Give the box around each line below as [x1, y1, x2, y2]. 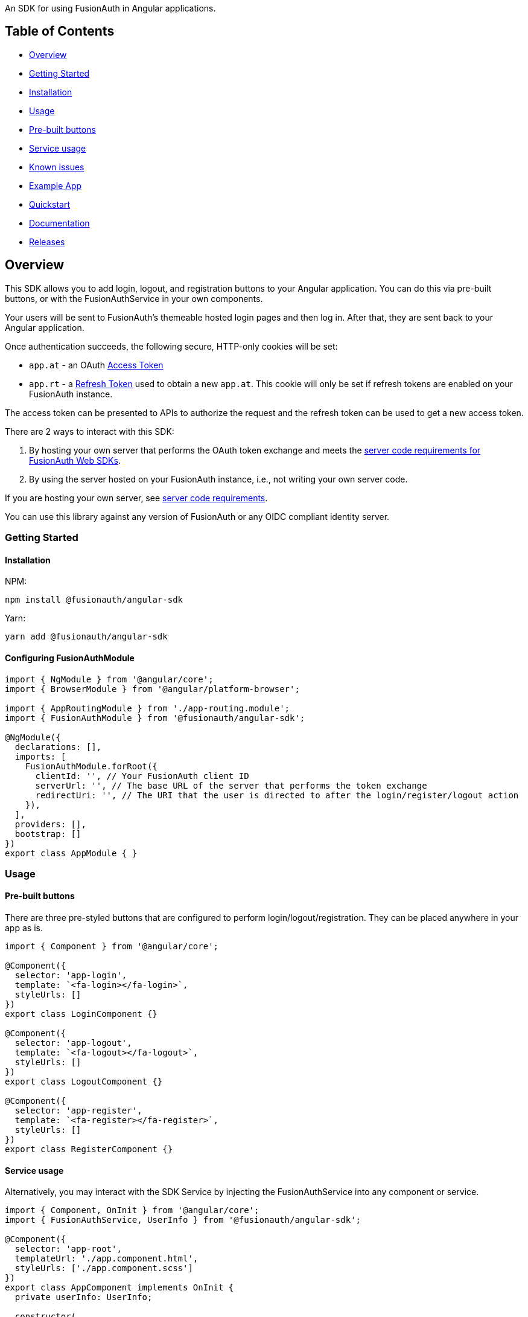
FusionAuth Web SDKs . [29, 455, 121, 466]
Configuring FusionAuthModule [5, 652, 135, 663]
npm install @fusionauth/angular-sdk [5, 595, 183, 605]
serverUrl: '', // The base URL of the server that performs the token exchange [35, 780, 427, 790]
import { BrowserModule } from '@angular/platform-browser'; [5, 684, 300, 694]
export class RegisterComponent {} [5, 1144, 173, 1155]
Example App [29, 180, 82, 191]
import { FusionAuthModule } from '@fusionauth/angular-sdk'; [5, 713, 305, 723]
